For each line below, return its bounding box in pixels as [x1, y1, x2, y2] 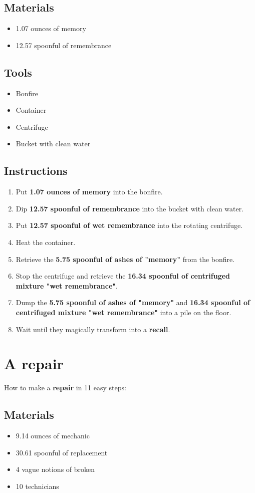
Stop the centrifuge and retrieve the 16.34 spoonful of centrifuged [16, 271, 230, 281]
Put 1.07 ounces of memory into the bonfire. [16, 186, 163, 197]
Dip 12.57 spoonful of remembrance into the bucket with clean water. [16, 203, 244, 213]
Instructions [4, 163, 68, 178]
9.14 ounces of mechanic [16, 430, 90, 441]
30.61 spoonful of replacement [16, 447, 108, 457]
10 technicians [16, 480, 59, 491]
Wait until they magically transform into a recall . [16, 324, 170, 334]
